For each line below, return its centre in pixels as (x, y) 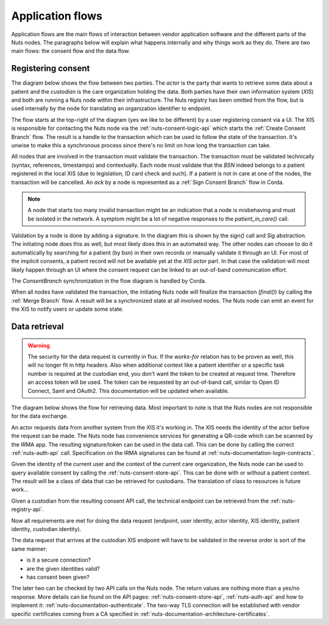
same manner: (29, 549)
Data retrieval (37, 327)
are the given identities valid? (63, 568)
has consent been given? (58, 577)
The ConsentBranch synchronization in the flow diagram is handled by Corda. (109, 281)
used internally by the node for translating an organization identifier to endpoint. (112, 108)
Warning (39, 345)
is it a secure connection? (59, 560)
